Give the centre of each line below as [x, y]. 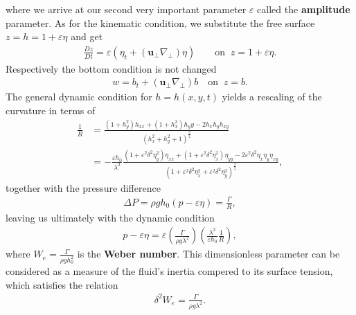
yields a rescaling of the [272, 97]
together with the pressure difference [83, 187]
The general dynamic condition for [79, 97]
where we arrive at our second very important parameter [126, 9]
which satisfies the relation [62, 284]
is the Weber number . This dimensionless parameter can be [208, 254]
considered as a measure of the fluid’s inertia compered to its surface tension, [169, 271]
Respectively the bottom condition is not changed [111, 68]
